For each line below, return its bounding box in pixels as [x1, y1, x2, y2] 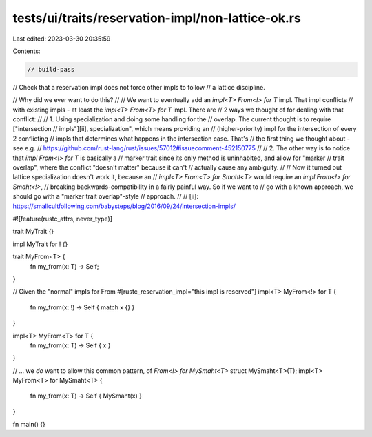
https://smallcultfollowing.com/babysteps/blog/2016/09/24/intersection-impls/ [12, 202, 236, 210]
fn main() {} [12, 420, 46, 429]
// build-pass [27, 65, 75, 73]
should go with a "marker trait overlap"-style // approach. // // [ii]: [12, 192, 199, 201]
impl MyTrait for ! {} [12, 240, 68, 248]
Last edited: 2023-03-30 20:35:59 [12, 34, 111, 43]
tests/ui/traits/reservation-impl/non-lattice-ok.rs [12, 10, 301, 26]
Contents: [12, 47, 41, 55]
